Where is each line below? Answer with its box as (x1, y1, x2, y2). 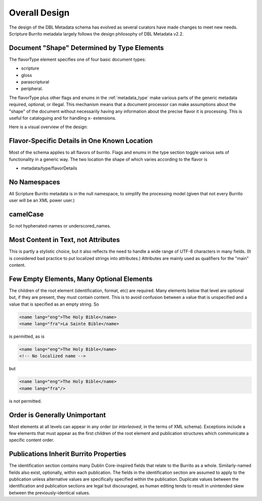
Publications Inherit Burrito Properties (9, 450, 126, 458)
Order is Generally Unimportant (9, 411, 106, 419)
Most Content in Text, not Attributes (9, 236, 120, 244)
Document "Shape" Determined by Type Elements (9, 44, 164, 52)
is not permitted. (9, 398, 42, 404)
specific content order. (9, 437, 54, 443)
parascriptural (21, 79, 49, 85)
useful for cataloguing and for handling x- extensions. (9, 115, 116, 121)
